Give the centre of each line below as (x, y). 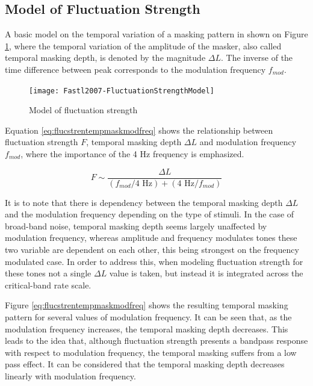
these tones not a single (48, 273)
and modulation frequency (248, 142)
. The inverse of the (257, 58)
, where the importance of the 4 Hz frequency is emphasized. (132, 154)
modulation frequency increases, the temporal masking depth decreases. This (147, 328)
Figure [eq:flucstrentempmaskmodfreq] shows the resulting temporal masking (147, 305)
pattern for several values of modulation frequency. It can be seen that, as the (148, 317)
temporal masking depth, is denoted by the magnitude (105, 58)
